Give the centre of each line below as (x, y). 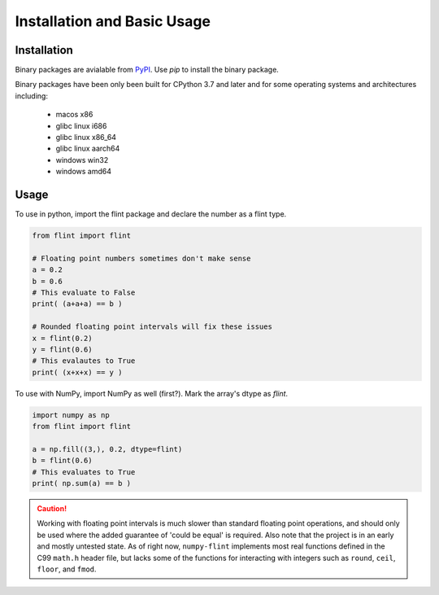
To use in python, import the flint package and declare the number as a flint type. (151, 214)
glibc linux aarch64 (88, 149)
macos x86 (74, 115)
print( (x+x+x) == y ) (77, 372)
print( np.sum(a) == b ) (82, 483)
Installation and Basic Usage (113, 21)
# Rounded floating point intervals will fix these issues (152, 327)
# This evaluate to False (84, 293)
